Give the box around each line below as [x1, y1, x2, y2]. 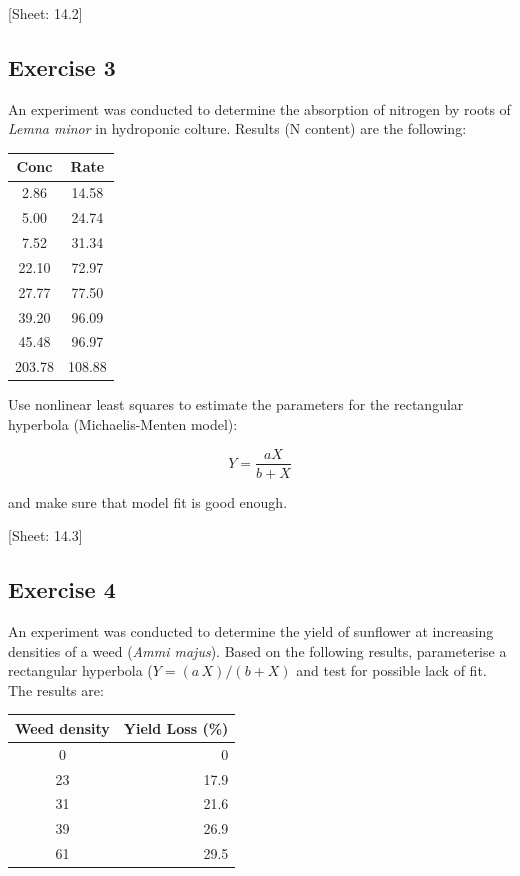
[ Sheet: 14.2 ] [8, 3, 83, 23]
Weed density [15, 717, 110, 738]
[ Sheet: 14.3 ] [8, 525, 83, 546]
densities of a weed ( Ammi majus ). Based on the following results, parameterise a [8, 640, 507, 661]
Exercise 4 [8, 574, 116, 605]
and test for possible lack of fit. [296, 660, 487, 681]
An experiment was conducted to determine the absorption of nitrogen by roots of [8, 98, 511, 119]
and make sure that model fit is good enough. [8, 491, 288, 512]
